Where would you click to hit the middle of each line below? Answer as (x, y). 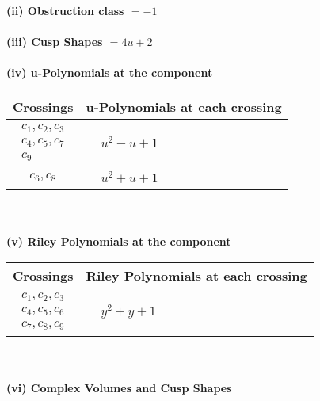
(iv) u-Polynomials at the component (110, 73)
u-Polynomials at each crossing (184, 106)
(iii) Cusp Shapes (55, 42)
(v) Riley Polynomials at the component (119, 241)
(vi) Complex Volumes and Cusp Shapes (119, 387)
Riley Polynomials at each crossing (196, 275)
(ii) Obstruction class (65, 10)
